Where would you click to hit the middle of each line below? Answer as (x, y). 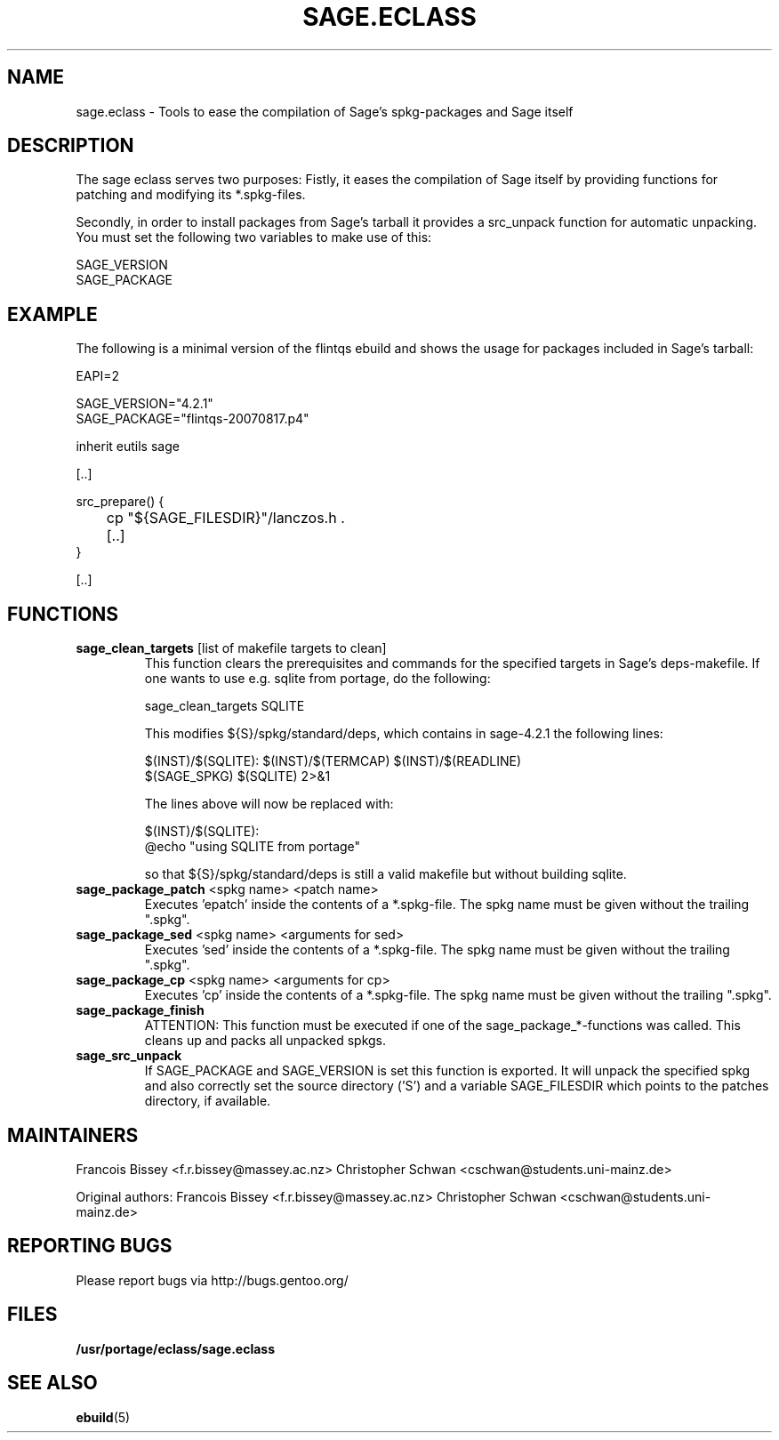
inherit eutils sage (128, 446)
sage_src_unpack (129, 1056)
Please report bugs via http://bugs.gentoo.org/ (212, 1280)
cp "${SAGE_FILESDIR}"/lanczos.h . (225, 518)
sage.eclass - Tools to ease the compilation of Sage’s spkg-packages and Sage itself (325, 111)
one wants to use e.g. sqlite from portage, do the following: (317, 679)
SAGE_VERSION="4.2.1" (145, 404)
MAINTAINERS (73, 1135)
